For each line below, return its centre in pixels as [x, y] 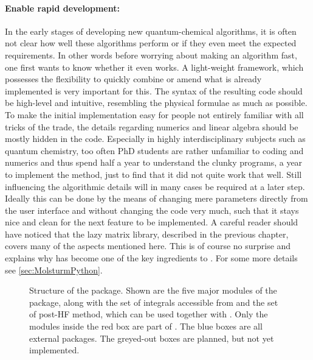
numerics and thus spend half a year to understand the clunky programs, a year [154, 162]
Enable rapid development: [62, 8]
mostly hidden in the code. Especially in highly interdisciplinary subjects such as [155, 139]
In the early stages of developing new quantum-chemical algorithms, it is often [151, 31]
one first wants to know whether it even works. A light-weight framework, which [154, 67]
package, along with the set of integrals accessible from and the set [154, 302]
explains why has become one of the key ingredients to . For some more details [151, 258]
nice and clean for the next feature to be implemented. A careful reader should [152, 222]
